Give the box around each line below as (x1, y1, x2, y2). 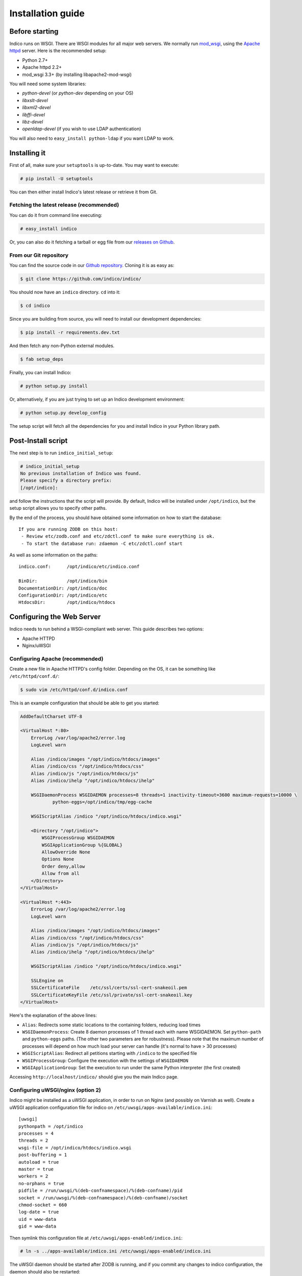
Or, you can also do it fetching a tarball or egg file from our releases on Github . (9, 239, 175, 245)
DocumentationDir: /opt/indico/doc (18, 585, 108, 591)
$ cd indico (20, 303, 51, 308)
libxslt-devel (22, 97, 48, 103)
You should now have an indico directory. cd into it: (9, 289, 121, 295)
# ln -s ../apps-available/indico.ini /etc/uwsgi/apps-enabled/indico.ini (20, 1248, 212, 1254)
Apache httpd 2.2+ (22, 64, 62, 70)
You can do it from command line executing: (9, 212, 103, 218)
